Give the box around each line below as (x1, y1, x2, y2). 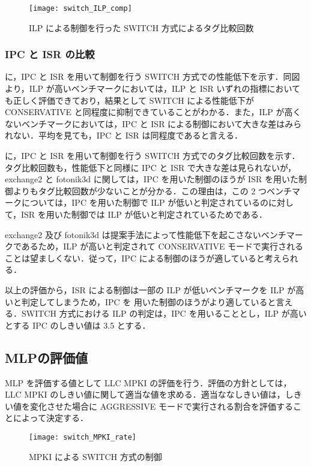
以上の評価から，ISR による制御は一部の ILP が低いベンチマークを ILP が (5, 283, 296, 296)
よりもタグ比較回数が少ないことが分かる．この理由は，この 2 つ (13, 184, 267, 197)
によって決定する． (13, 411, 88, 424)
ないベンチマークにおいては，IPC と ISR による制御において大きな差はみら (5, 117, 302, 130)
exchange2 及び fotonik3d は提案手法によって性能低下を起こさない (5, 228, 261, 240)
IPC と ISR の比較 (5, 47, 95, 62)
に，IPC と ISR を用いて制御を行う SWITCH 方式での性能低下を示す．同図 (5, 70, 300, 83)
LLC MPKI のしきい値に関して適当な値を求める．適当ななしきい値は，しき (5, 388, 302, 401)
